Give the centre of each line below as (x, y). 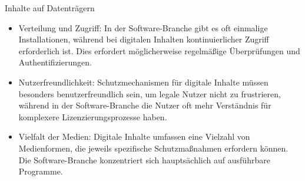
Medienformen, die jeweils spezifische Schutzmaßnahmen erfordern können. (153, 148)
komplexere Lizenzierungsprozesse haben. (93, 116)
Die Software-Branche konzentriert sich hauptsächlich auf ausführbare (144, 159)
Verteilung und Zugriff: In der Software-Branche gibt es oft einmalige (143, 27)
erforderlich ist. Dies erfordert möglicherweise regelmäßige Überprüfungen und (159, 50)
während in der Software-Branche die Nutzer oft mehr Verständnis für (145, 105)
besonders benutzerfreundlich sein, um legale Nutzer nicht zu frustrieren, (150, 93)
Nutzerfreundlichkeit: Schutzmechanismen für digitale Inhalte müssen (143, 82)
